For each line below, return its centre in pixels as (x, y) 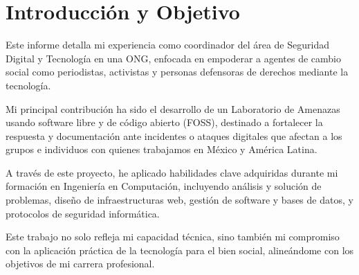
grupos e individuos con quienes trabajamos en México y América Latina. (162, 149)
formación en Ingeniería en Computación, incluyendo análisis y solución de (164, 186)
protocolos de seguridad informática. (83, 213)
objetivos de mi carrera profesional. (80, 264)
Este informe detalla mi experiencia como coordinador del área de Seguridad (167, 45)
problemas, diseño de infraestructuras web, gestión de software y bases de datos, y (179, 200)
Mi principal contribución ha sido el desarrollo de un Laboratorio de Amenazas (173, 108)
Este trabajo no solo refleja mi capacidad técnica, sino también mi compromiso (173, 237)
